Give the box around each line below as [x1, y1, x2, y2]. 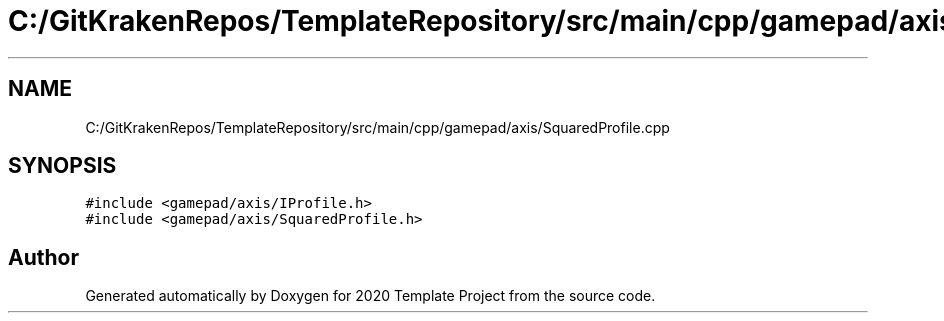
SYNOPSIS [8, 153, 117, 179]
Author [8, 244, 79, 270]
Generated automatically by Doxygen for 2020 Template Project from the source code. [85, 287, 656, 305]
